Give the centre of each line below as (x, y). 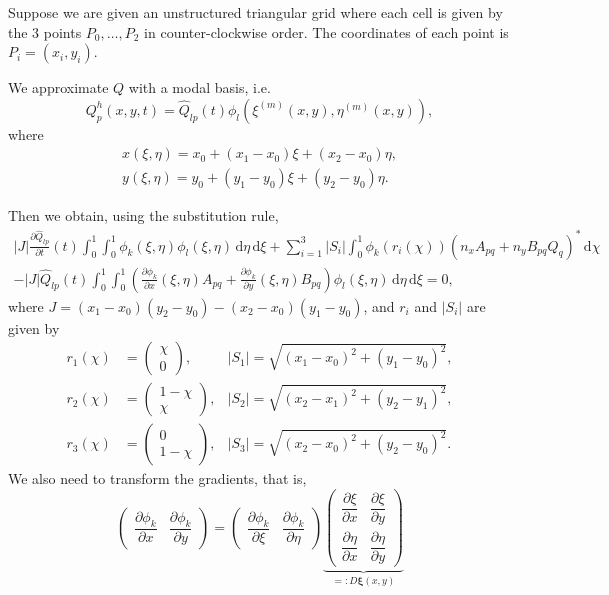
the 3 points (45, 31)
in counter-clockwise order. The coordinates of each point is (326, 31)
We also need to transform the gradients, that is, (157, 478)
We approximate (58, 87)
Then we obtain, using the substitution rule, (143, 215)
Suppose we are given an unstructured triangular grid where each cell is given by (255, 12)
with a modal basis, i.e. (199, 87)
